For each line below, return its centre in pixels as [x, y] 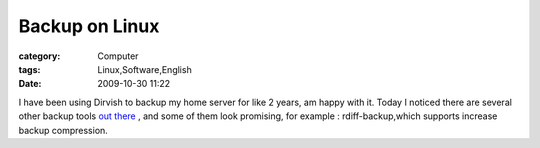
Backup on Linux [89, 26]
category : [39, 56]
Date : [30, 84]
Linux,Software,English [144, 69]
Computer [118, 56]
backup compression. [63, 130]
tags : [29, 69]
